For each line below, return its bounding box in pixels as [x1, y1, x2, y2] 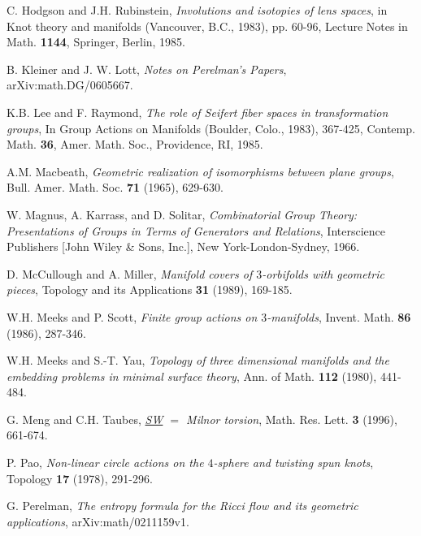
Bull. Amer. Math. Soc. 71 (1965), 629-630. [7, 179, 224, 196]
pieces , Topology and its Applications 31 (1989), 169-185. [7, 281, 293, 298]
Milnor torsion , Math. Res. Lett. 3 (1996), [186, 410, 397, 427]
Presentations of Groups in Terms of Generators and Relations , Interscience [7, 222, 386, 239]
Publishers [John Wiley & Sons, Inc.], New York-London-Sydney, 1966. [7, 238, 360, 255]
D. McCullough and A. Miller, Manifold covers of [7, 265, 253, 282]
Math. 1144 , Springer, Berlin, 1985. [7, 33, 186, 50]
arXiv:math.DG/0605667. [7, 76, 133, 93]
